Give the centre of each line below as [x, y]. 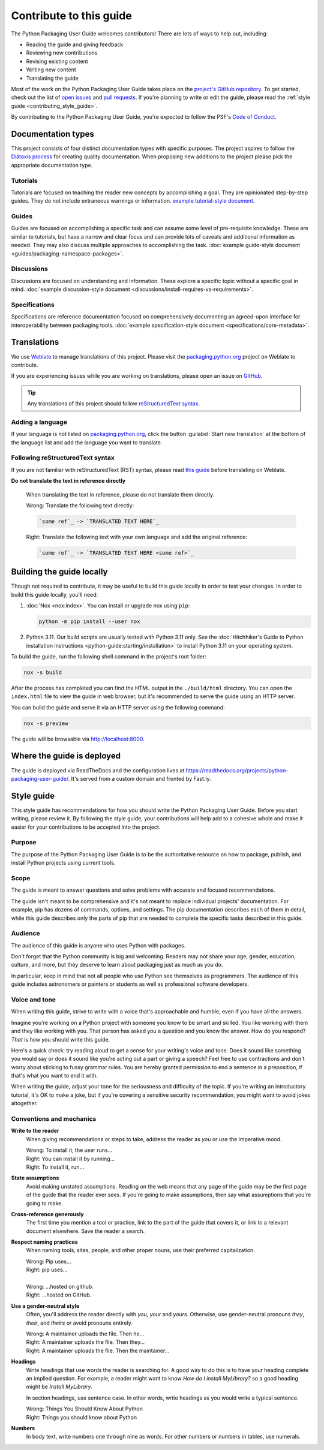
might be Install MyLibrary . [59, 1387]
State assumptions [35, 1178]
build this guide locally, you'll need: [55, 594]
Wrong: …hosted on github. [60, 1287]
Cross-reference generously [47, 1214]
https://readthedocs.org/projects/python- [237, 770]
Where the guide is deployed [66, 756]
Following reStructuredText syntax [63, 458]
